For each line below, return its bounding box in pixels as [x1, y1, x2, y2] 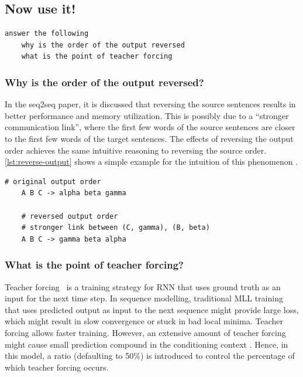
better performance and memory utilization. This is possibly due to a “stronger [5, 109, 289, 121]
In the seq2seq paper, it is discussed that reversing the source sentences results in [5, 98, 296, 110]
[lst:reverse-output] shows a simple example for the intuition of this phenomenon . [5, 155, 298, 168]
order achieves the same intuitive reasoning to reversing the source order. [5, 144, 267, 156]
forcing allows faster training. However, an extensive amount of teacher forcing [5, 326, 286, 338]
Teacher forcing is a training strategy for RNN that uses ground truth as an [5, 280, 281, 293]
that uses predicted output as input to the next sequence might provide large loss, [5, 303, 299, 315]
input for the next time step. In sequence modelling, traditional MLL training [5, 292, 283, 304]
